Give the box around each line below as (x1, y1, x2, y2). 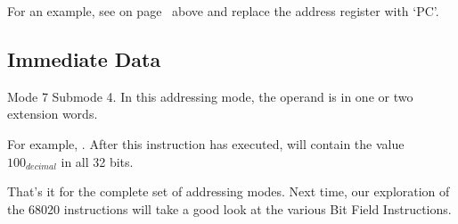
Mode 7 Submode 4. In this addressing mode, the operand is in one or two (7, 87, 413, 105)
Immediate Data (7, 45, 161, 72)
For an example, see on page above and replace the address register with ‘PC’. (7, 2, 439, 20)
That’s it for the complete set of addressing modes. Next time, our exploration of (7, 182, 450, 201)
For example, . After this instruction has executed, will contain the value (7, 134, 405, 153)
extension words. (7, 104, 98, 123)
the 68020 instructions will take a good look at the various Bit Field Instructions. (7, 199, 452, 218)
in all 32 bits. (61, 152, 134, 170)
